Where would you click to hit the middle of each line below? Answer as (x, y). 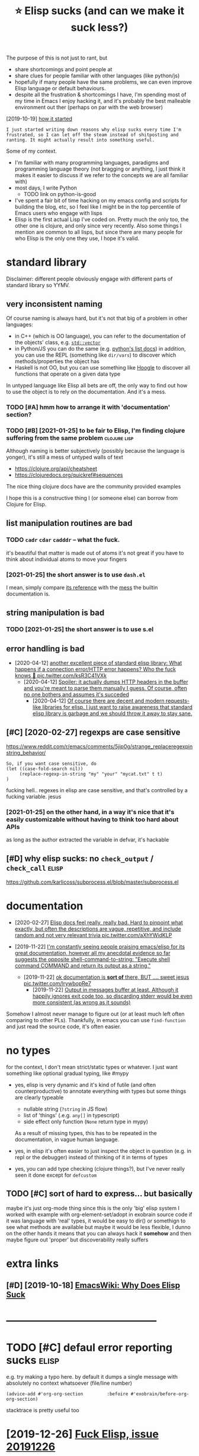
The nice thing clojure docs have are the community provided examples (94, 487)
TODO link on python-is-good (60, 194)
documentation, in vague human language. (67, 1140)
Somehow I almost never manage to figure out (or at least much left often (95, 1014)
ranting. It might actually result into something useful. (81, 140)
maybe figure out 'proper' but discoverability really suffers (77, 1240)
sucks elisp (33, 1360)
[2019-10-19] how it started (39, 119)
